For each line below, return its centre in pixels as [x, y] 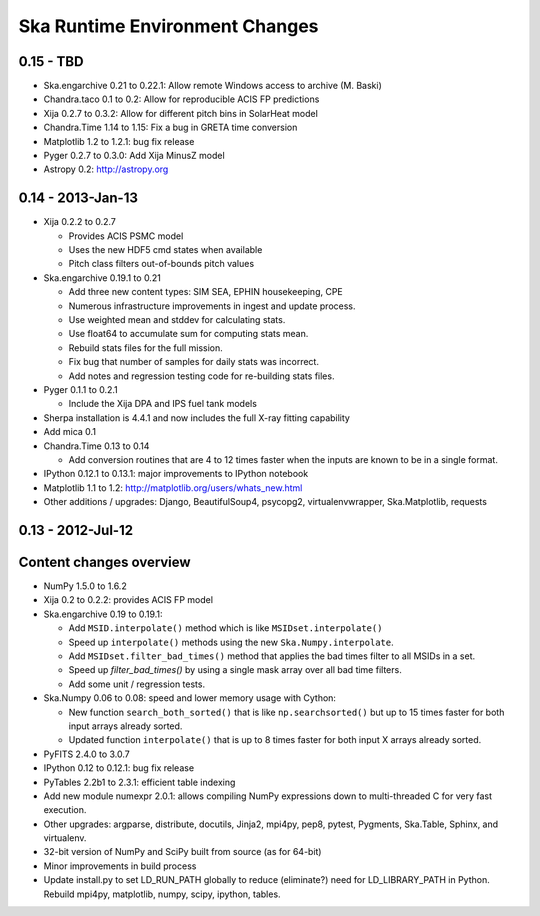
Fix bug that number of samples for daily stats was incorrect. [194, 362]
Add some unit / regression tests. [136, 684]
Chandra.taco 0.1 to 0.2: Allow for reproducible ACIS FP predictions [181, 99]
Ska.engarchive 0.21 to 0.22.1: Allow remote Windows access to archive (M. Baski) [212, 86]
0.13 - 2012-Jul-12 [76, 530]
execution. [65, 810]
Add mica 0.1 [70, 432]
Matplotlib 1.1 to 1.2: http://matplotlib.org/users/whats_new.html [173, 487]
